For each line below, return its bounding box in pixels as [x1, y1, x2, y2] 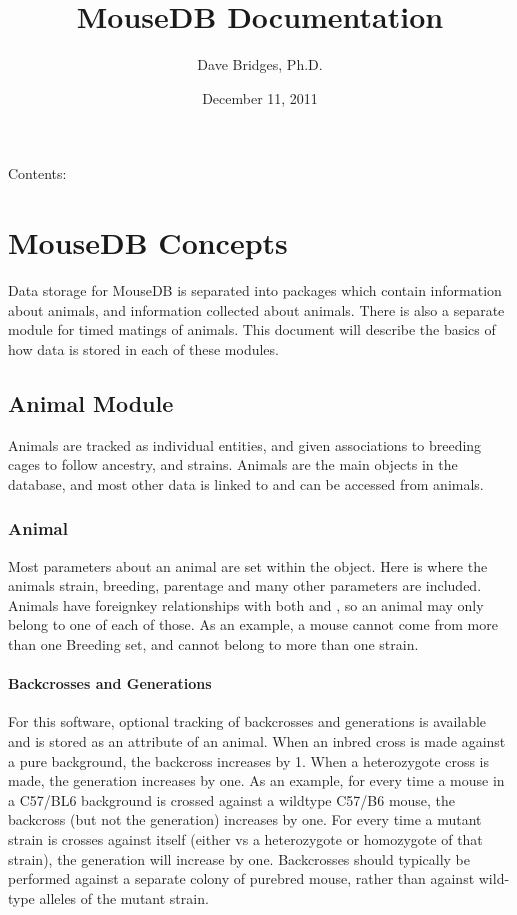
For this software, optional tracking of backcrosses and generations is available [8, 711, 487, 732]
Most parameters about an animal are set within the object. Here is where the [8, 555, 488, 576]
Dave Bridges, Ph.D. [197, 54, 323, 75]
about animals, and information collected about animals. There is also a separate [8, 299, 505, 320]
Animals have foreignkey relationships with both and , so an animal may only [8, 594, 484, 615]
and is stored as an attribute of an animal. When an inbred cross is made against [8, 730, 506, 751]
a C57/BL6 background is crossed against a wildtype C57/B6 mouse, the [8, 789, 456, 810]
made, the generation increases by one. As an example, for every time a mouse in [8, 770, 505, 791]
